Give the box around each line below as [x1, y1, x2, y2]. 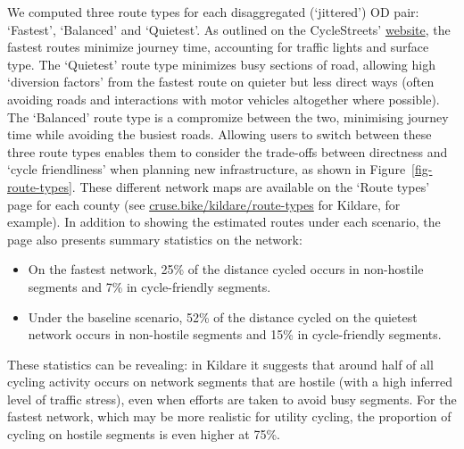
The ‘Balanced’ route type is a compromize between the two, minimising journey [7, 107, 449, 126]
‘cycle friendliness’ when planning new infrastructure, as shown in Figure [7, 160, 406, 179]
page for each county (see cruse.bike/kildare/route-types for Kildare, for [7, 195, 401, 213]
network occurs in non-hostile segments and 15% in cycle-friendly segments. [28, 325, 442, 344]
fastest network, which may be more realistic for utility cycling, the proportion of [7, 407, 452, 426]
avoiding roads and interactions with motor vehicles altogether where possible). [7, 89, 440, 108]
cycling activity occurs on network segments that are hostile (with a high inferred [7, 372, 453, 391]
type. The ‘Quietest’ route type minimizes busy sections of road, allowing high [7, 54, 435, 73]
